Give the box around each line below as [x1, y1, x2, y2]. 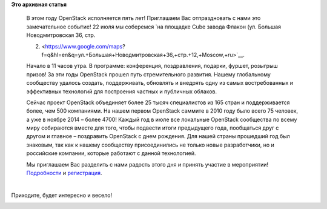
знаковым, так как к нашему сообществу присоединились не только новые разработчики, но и [26, 141, 275, 148]
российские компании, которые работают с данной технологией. [26, 150, 196, 157]
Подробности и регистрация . [26, 170, 102, 177]
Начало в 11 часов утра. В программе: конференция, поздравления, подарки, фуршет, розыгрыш [26, 62, 278, 70]
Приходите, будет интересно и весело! [11, 191, 112, 199]
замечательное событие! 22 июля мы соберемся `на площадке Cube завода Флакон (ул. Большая [26, 23, 282, 30]
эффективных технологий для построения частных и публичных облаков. [26, 88, 217, 95]
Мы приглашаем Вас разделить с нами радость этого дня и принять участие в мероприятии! [26, 161, 269, 168]
